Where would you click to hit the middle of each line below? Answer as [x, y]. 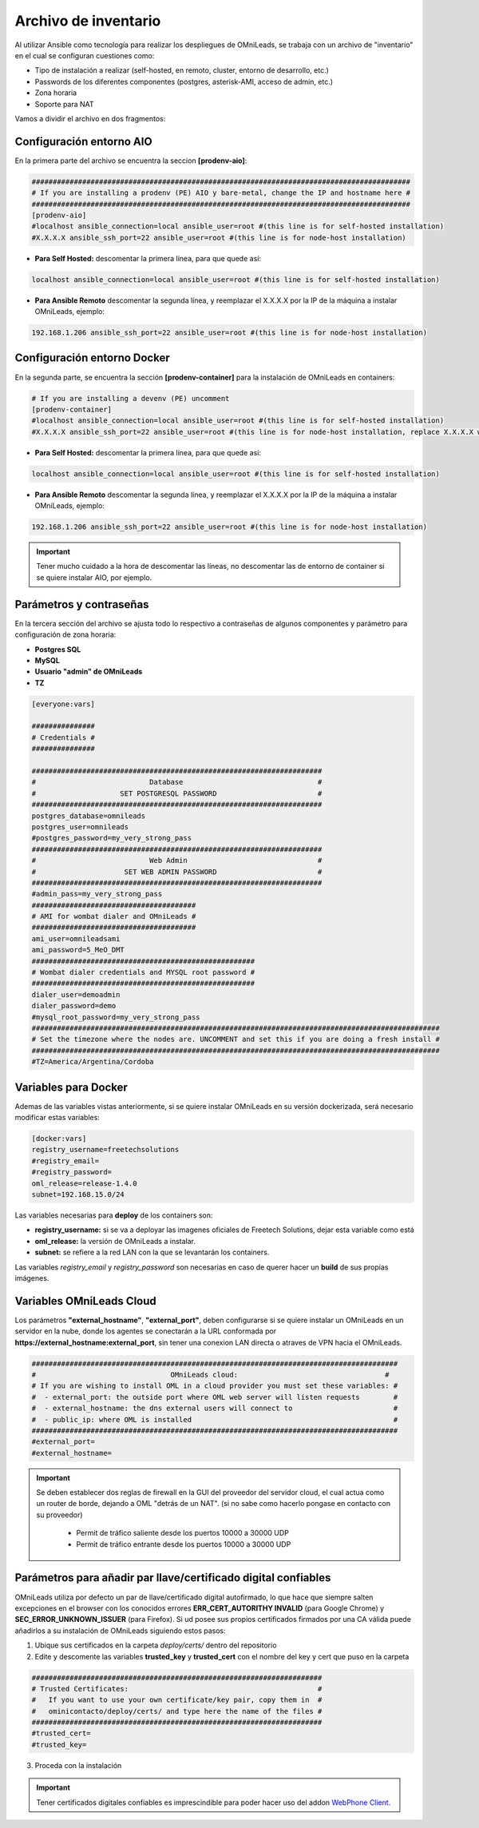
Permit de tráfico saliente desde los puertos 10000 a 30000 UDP [182, 1533]
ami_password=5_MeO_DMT [78, 950]
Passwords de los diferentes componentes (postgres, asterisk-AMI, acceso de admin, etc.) [184, 81]
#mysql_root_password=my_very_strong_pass [116, 1017]
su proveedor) [59, 1515]
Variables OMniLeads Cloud [86, 1301]
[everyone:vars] [63, 704]
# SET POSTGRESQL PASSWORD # [177, 793]
